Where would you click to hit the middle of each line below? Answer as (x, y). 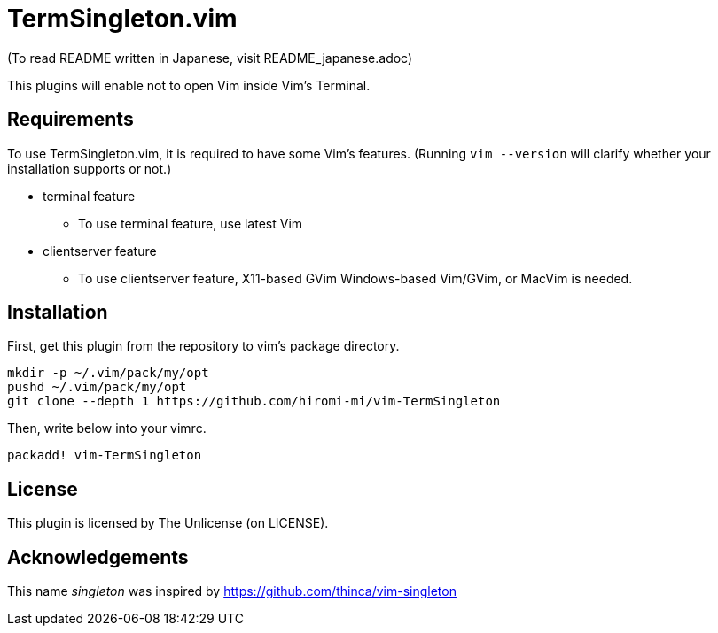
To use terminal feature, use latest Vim (191, 223)
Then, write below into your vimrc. (107, 428)
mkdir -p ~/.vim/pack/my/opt (108, 373)
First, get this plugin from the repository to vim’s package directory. (203, 346)
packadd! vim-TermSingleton (105, 455)
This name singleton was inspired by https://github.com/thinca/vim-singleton (232, 591)
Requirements (70, 120)
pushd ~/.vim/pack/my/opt (97, 387)
